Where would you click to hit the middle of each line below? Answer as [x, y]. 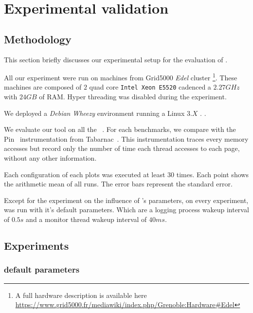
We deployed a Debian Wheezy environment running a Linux [94, 113]
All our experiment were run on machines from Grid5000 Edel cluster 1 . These [121, 77]
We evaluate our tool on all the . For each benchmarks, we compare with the [120, 129]
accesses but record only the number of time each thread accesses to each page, [122, 148]
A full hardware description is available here [81, 295]
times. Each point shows [212, 174]
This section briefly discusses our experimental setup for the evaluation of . [116, 59]
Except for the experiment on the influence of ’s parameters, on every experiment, [126, 200]
